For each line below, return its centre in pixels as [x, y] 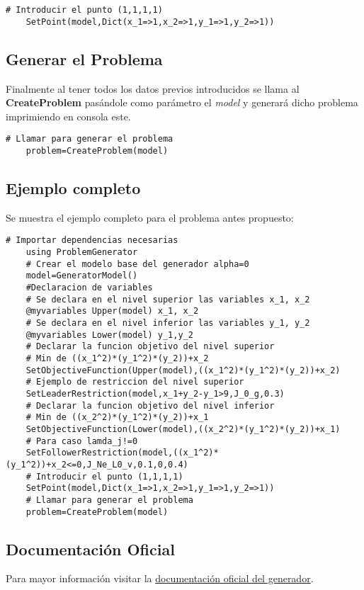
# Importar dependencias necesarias [92, 240]
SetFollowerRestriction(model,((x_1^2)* [122, 453]
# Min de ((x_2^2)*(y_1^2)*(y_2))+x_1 [117, 418]
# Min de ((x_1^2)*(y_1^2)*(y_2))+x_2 [117, 358]
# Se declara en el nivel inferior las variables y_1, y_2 [168, 323]
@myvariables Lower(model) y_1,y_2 [109, 335]
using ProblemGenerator [82, 253]
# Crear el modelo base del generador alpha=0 [137, 264]
